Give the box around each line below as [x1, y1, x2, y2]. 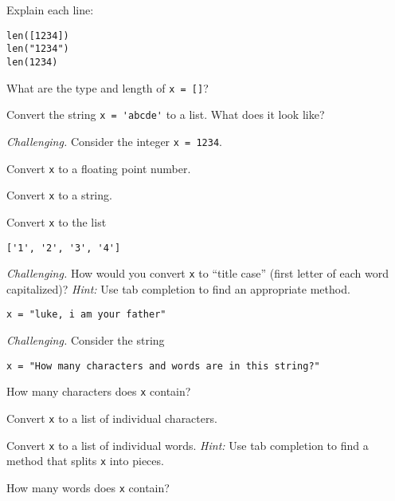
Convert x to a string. [6, 187, 112, 203]
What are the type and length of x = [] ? [6, 79, 209, 96]
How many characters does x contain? [6, 383, 191, 400]
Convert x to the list [6, 213, 107, 230]
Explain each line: [6, 2, 94, 18]
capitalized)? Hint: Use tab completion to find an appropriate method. [6, 280, 350, 297]
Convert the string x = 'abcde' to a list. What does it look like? [6, 106, 325, 123]
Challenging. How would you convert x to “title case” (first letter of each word [6, 265, 389, 282]
